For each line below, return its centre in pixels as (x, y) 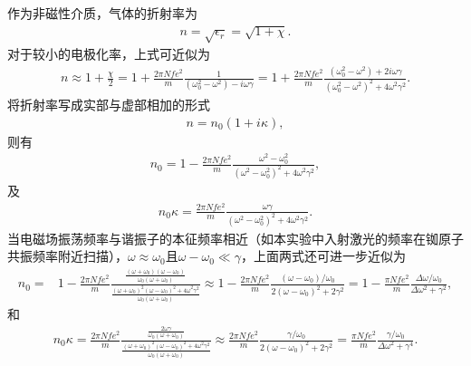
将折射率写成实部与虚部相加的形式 (109, 104)
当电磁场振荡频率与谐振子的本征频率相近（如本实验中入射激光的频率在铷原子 (235, 238)
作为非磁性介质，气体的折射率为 (102, 13)
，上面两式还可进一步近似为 (323, 256)
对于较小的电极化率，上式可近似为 (109, 54)
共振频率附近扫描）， (67, 256)
